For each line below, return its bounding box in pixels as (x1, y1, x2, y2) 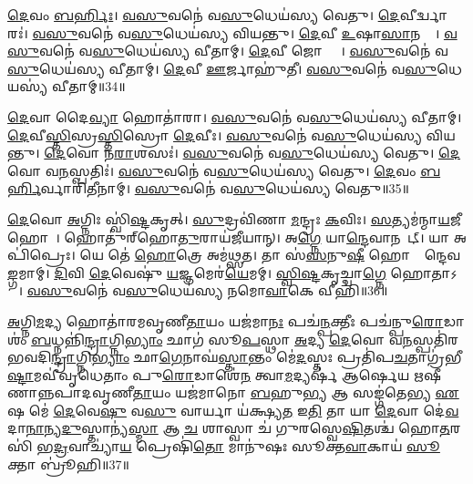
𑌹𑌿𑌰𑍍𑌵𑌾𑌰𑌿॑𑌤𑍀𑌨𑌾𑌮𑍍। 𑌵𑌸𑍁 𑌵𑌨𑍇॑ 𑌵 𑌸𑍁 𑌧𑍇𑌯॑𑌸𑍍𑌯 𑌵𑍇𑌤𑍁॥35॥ (40, 179, 409, 198)
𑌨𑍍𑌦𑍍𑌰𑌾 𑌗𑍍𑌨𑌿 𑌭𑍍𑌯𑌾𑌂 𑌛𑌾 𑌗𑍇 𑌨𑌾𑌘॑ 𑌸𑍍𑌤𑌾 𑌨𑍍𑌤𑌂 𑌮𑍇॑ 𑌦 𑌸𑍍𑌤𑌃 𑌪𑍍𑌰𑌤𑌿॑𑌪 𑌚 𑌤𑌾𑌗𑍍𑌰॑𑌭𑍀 (51, 347, 462, 366)
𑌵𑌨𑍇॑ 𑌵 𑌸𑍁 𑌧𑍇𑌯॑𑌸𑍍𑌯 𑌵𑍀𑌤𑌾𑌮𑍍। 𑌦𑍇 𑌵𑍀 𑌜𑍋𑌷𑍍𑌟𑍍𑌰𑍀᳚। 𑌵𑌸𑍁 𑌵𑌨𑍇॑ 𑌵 (38, 41, 448, 60)
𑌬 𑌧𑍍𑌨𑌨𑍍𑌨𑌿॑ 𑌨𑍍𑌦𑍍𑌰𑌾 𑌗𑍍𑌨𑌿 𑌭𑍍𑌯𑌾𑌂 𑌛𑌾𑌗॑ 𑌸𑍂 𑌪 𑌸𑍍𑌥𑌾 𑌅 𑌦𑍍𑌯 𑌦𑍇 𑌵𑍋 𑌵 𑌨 (31, 329, 413, 348)
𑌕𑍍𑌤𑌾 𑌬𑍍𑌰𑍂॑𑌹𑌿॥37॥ (7, 454, 129, 473)
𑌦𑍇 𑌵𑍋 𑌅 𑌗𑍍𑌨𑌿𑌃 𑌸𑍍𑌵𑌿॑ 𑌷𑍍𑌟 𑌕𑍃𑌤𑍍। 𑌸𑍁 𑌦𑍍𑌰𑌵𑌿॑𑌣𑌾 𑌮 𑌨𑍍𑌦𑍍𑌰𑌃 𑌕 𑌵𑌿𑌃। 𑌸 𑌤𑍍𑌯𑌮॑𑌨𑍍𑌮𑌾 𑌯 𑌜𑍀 (7, 209, 461, 228)
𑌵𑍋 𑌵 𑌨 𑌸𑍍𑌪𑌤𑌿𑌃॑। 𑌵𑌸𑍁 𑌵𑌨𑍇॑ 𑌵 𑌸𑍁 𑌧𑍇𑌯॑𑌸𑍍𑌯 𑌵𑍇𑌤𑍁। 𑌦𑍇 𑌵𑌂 (7, 160, 416, 180)
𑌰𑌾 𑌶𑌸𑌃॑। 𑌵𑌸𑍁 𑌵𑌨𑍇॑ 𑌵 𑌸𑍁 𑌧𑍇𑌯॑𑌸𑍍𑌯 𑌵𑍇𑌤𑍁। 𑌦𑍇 (114, 143, 461, 162)
